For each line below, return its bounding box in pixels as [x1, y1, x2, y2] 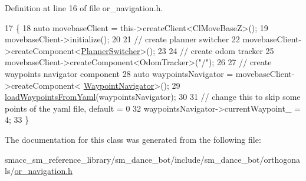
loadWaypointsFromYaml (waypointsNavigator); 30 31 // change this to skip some [5, 90, 301, 103]
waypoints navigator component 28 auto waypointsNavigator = [5, 67, 233, 79]
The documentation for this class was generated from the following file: [5, 133, 261, 145]
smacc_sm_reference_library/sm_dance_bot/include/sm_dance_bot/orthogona [5, 153, 301, 165]
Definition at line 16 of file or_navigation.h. [5, 2, 163, 14]
